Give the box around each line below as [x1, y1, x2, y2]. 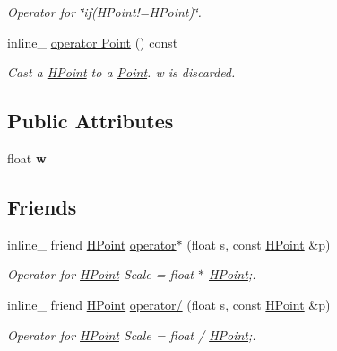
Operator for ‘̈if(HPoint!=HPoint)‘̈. [7, 3, 202, 21]
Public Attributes [7, 107, 174, 135]
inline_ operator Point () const [7, 32, 178, 51]
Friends [7, 192, 77, 220]
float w [7, 148, 47, 167]
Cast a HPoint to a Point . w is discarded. [7, 63, 236, 82]
